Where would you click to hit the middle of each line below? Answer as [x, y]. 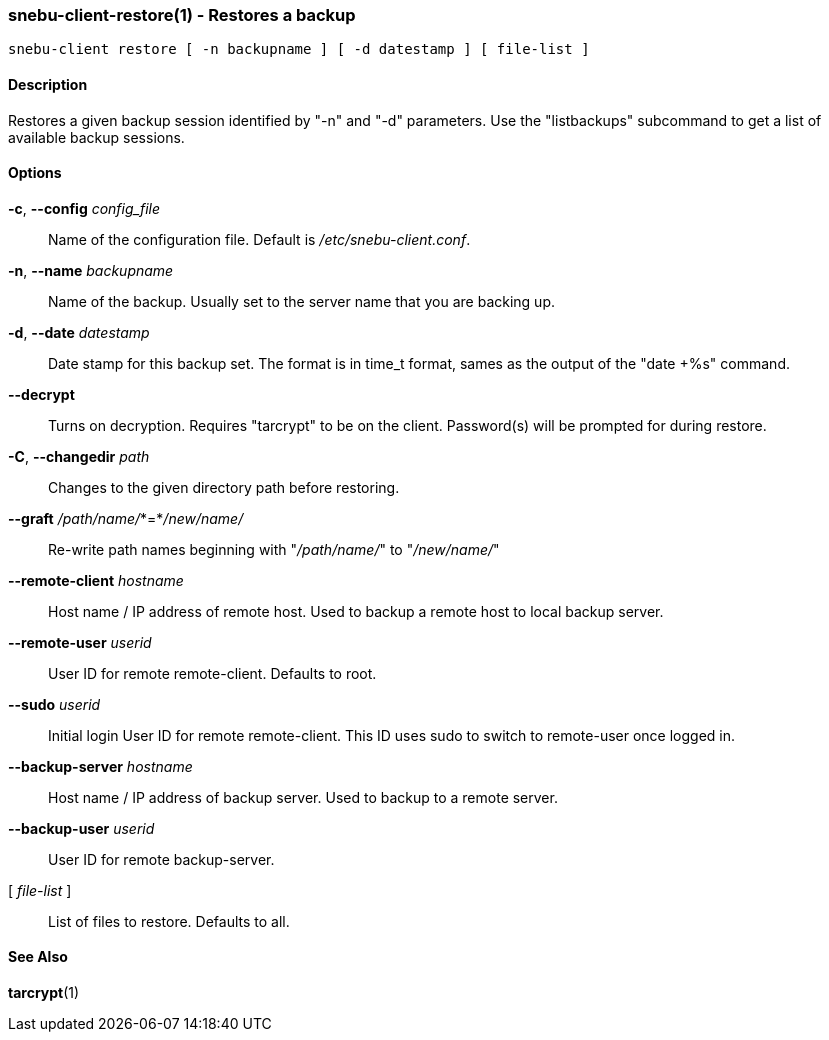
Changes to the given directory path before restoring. [224, 487]
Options [35, 173]
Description [48, 84]
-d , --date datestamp [79, 332]
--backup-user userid [81, 828]
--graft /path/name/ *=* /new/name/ [126, 518]
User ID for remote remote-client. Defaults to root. [212, 673]
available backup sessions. [96, 137]
